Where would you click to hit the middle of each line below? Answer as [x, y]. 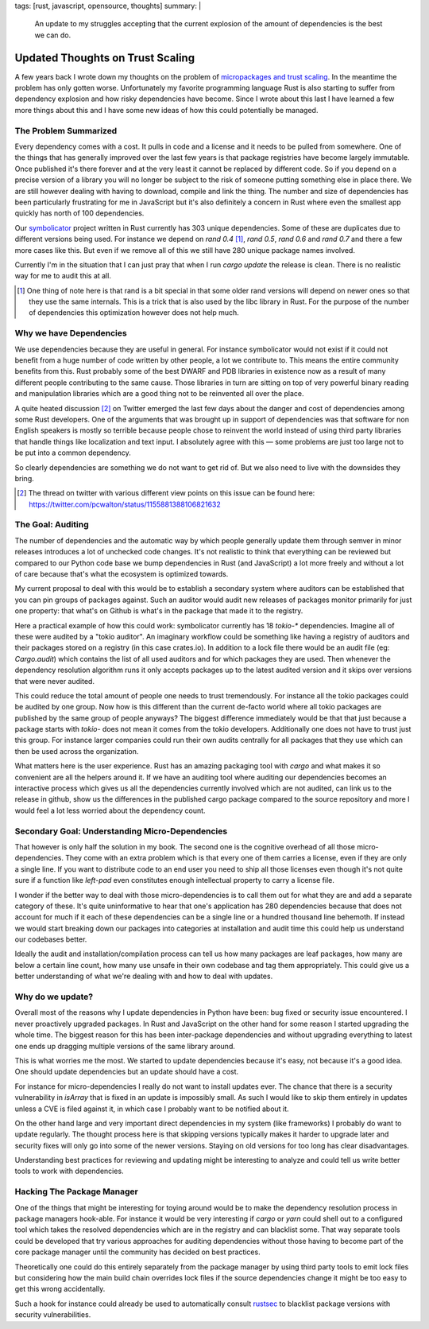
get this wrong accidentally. [60, 1289]
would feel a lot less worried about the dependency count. [110, 810]
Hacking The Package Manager [77, 1191]
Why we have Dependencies [71, 333]
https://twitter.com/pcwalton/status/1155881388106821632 [125, 504]
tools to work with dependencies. [69, 1171]
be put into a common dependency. [73, 453]
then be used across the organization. [77, 751]
